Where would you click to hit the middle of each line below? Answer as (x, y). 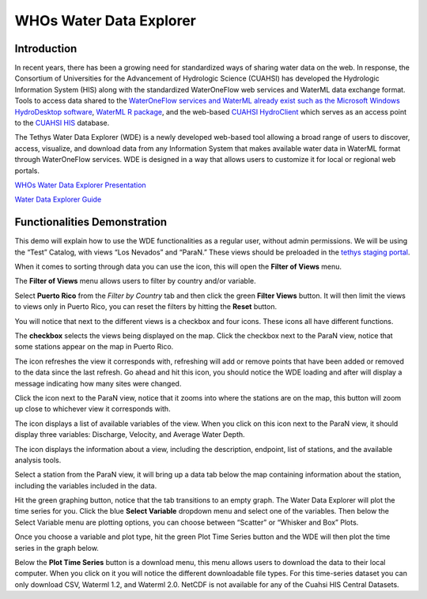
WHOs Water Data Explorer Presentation (80, 185)
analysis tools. (38, 460)
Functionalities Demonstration (91, 222)
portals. (27, 171)
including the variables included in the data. (86, 485)
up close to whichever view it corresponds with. (93, 409)
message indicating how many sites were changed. (98, 383)
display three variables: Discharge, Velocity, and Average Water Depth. (130, 435)
